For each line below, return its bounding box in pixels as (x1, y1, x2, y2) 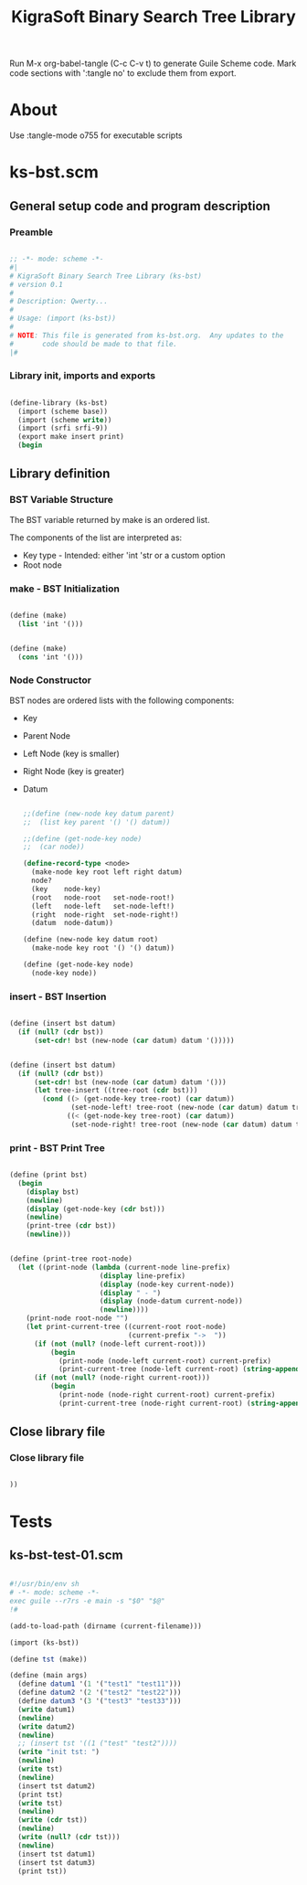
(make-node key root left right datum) (31, 868, 183, 877)
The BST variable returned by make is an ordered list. (9, 514, 210, 525)
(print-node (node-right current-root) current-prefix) (58, 1390, 276, 1400)
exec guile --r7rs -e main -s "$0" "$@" (9, 1597, 166, 1606)
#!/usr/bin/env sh (9, 1580, 79, 1589)
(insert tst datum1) (17, 1849, 96, 1858)
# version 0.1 (9, 280, 64, 289)
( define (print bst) (9, 1170, 89, 1180)
